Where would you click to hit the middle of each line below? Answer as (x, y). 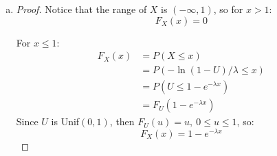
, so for (228, 9)
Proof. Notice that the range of (81, 9)
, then (122, 121)
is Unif (65, 121)
